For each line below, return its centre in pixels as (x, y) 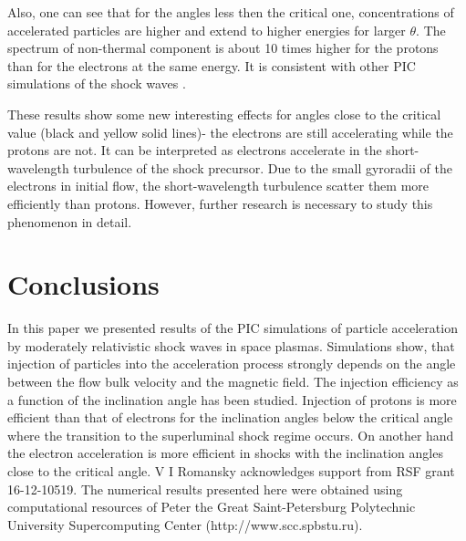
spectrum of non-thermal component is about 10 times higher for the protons (223, 48)
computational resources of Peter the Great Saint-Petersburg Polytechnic (212, 507)
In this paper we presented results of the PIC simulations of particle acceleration (233, 328)
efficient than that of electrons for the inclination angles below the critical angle (230, 417)
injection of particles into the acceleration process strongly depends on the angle (232, 364)
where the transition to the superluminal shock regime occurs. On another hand (231, 435)
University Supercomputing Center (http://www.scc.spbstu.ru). (185, 524)
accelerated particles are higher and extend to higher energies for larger (207, 30)
